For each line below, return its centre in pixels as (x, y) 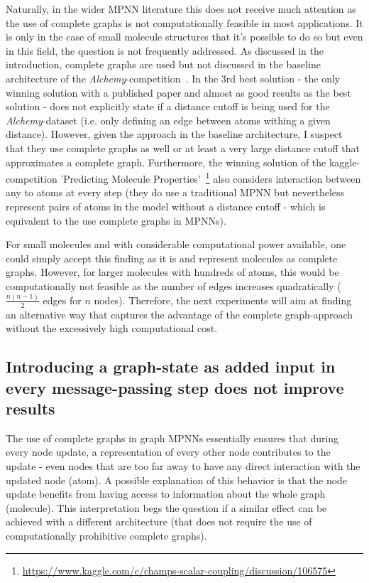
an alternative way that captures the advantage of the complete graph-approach (180, 314)
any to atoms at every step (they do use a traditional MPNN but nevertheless (175, 192)
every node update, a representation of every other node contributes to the (168, 452)
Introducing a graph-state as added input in (171, 367)
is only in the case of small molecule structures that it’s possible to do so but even (184, 37)
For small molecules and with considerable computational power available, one (176, 244)
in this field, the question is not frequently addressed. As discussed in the (165, 50)
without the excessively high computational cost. (112, 328)
